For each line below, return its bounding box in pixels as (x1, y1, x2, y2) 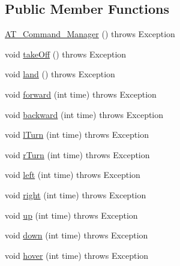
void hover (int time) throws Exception (5, 249, 149, 261)
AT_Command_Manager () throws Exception (5, 28, 175, 40)
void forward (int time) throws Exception (5, 87, 157, 100)
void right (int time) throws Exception (5, 188, 146, 201)
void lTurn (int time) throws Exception (5, 128, 149, 141)
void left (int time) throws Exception (5, 168, 140, 181)
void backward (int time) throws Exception (5, 108, 164, 120)
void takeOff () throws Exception (5, 47, 127, 60)
